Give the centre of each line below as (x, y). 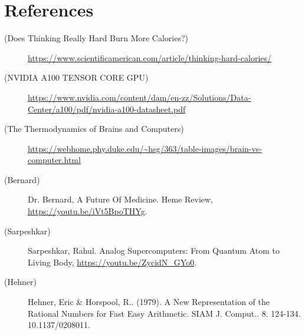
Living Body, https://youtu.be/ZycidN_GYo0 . (112, 262)
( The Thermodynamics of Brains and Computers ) (94, 129)
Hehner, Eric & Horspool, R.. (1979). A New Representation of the (149, 302)
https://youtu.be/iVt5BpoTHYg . (88, 211)
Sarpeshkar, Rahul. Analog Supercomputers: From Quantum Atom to (154, 251)
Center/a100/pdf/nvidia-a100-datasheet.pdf (107, 109)
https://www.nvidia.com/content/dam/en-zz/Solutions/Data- (140, 97)
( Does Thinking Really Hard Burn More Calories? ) (96, 38)
